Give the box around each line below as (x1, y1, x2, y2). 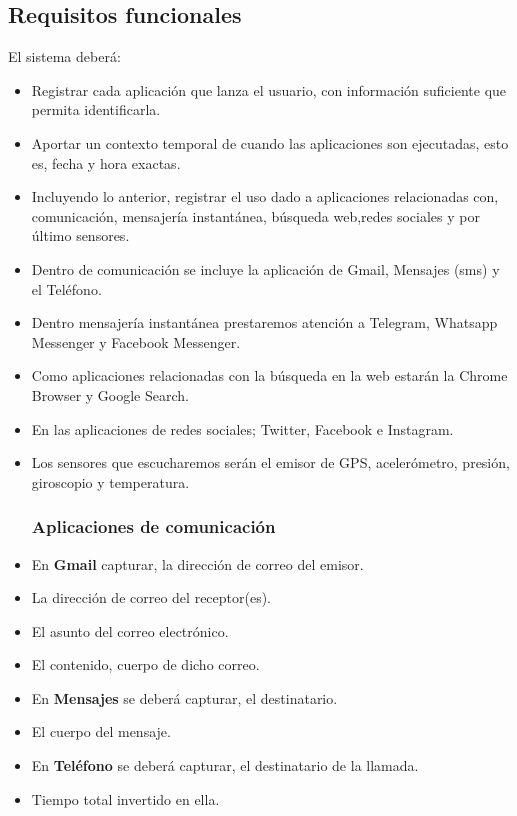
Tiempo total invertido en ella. (31, 788, 220, 809)
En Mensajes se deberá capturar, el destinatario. (31, 687, 338, 708)
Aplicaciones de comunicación (31, 514, 276, 539)
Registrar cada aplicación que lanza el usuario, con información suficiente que (31, 79, 507, 100)
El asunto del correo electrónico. (31, 620, 229, 641)
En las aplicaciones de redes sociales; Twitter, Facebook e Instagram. (31, 418, 454, 439)
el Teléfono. (31, 278, 102, 299)
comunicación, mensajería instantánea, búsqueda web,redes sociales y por (31, 205, 480, 226)
